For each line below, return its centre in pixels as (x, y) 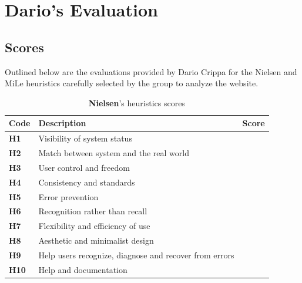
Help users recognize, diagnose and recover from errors (136, 255)
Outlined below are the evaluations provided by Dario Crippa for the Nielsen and (151, 71)
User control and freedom (84, 167)
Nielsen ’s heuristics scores (137, 102)
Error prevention (68, 196)
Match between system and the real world (114, 153)
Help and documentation (83, 269)
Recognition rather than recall (93, 211)
